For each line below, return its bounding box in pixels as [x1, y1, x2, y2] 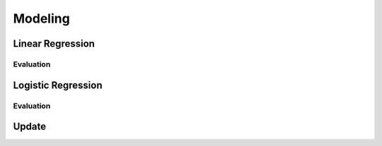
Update [13, 120, 47, 133]
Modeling [13, 11, 70, 26]
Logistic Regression [13, 79, 103, 91]
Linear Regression [13, 38, 95, 50]
